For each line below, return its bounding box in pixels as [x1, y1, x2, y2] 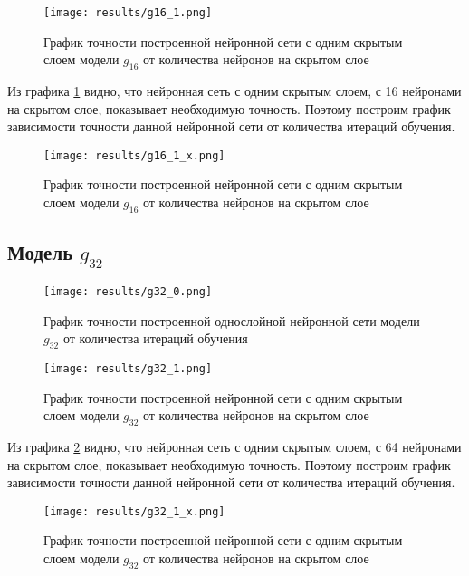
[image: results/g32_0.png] [43, 284, 213, 298]
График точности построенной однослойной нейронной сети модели [43, 311, 420, 330]
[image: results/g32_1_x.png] [43, 504, 225, 518]
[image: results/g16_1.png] [43, 6, 213, 19]
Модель [7, 238, 73, 266]
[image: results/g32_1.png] [43, 361, 213, 375]
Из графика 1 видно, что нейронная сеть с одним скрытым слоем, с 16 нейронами [7, 82, 462, 101]
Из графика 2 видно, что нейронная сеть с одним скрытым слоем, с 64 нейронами [7, 437, 462, 456]
